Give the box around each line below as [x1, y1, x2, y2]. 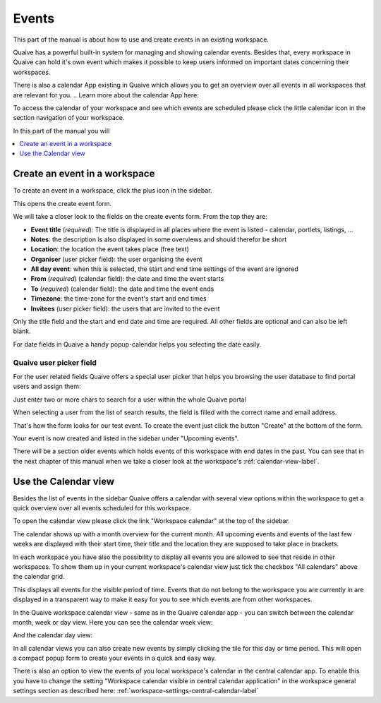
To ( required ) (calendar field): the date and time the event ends [30, 284, 214, 293]
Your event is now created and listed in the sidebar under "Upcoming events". [13, 434, 239, 443]
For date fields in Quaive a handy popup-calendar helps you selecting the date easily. [13, 340, 262, 349]
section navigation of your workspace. [13, 114, 125, 122]
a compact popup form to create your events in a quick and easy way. [13, 654, 217, 663]
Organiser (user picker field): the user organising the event [30, 255, 202, 263]
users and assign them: [13, 382, 81, 391]
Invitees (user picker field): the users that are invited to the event [30, 304, 220, 313]
